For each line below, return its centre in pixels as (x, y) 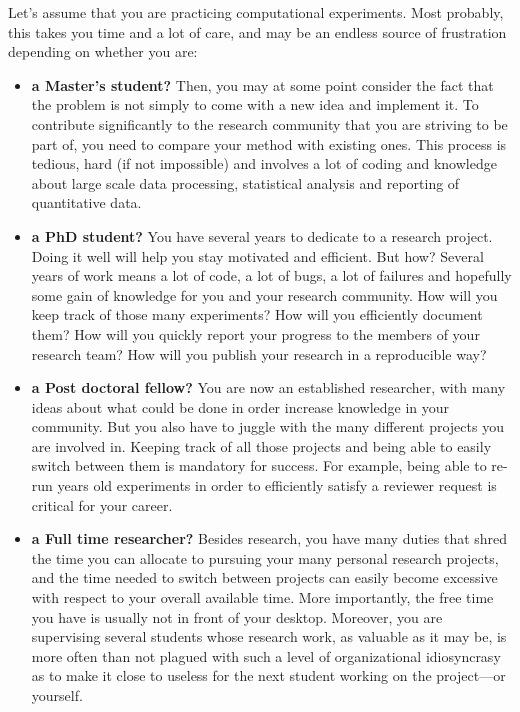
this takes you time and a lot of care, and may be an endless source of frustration (257, 31)
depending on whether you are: (103, 51)
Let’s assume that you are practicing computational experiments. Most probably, (256, 12)
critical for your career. (102, 504)
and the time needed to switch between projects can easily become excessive (264, 577)
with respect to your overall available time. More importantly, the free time (262, 597)
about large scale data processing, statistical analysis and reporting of (245, 182)
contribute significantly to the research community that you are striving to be (269, 123)
